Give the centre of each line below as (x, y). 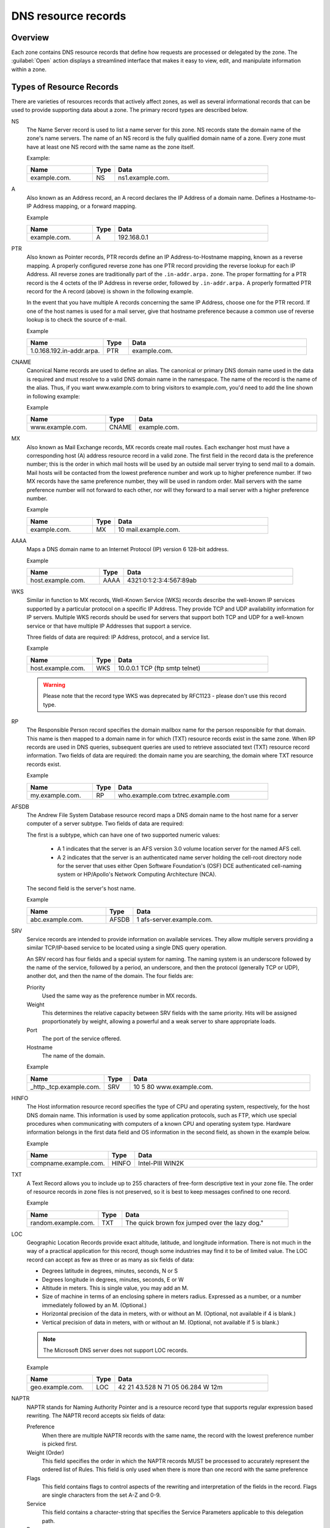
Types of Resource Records (65, 86)
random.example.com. (62, 1222)
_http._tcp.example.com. (65, 1087)
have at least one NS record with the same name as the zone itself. (111, 147)
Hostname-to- (298, 197)
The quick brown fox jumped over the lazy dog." (195, 1222)
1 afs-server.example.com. (175, 919)
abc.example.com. (57, 919)
